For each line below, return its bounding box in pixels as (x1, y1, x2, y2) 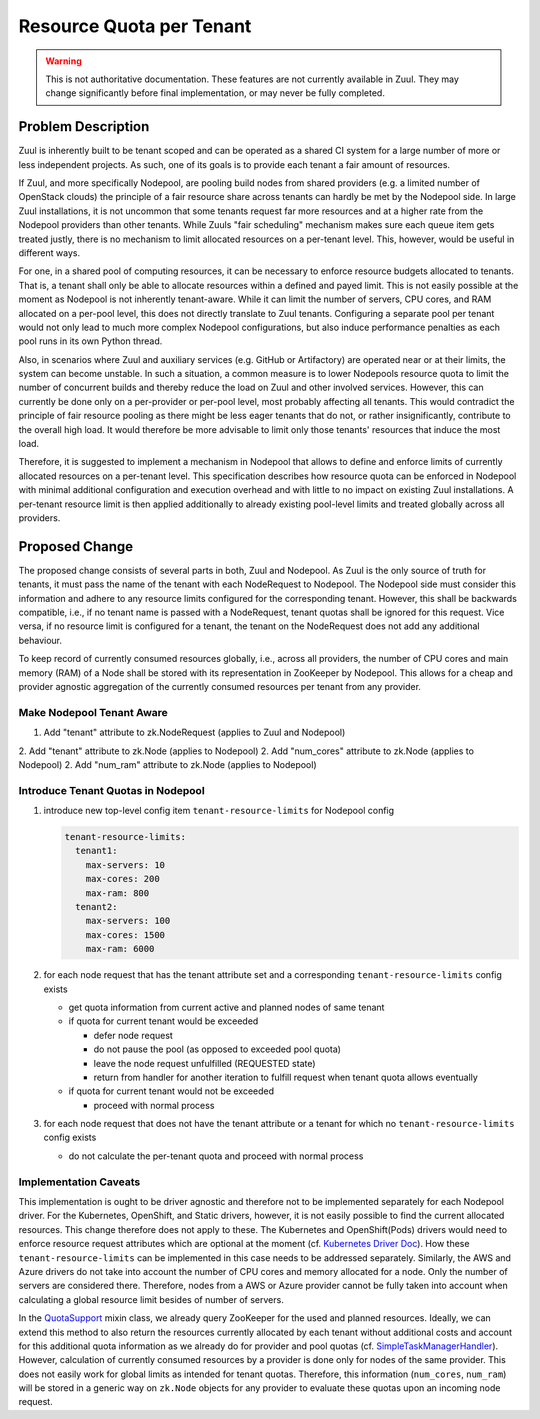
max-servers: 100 (85, 915, 171, 927)
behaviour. (18, 634, 63, 646)
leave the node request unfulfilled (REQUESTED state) (93, 1057, 316, 1069)
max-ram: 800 (85, 887, 150, 899)
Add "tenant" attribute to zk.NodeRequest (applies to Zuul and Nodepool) (43, 726, 346, 739)
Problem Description (18, 118, 150, 135)
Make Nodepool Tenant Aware (18, 705, 169, 719)
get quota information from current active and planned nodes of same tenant (68, 1001, 385, 1013)
